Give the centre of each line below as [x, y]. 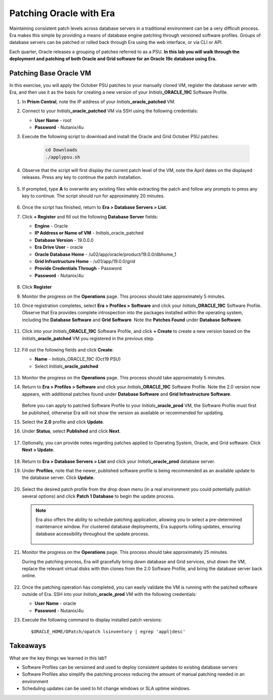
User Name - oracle [55, 603]
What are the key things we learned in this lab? [58, 658]
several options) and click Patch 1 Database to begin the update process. [98, 496]
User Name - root [53, 120]
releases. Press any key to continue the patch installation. [82, 178]
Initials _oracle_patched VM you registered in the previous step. [88, 338]
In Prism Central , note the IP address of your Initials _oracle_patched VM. [99, 102]
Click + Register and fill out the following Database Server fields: [90, 216]
